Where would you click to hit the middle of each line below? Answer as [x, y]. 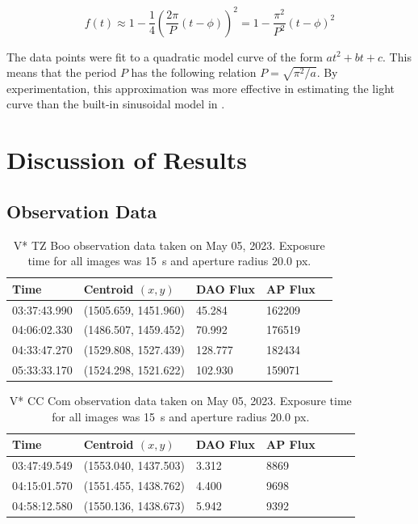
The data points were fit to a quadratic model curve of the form [165, 56]
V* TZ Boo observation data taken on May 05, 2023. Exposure [169, 245]
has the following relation [194, 72]
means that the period [62, 72]
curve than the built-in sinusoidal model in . [116, 104]
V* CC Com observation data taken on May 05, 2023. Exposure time [180, 401]
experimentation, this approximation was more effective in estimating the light [201, 88]
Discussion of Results [127, 160]
